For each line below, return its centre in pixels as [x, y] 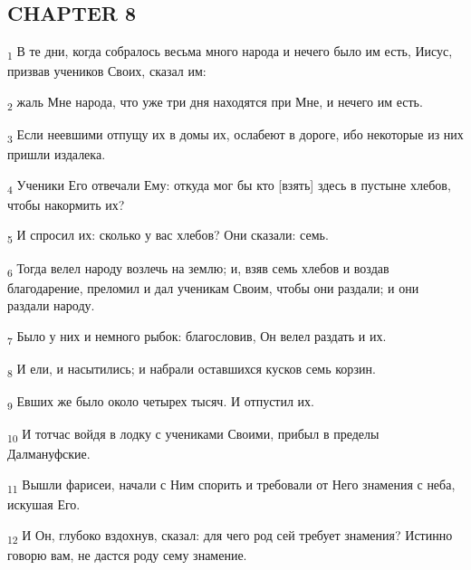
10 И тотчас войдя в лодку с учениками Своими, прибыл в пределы [193, 435]
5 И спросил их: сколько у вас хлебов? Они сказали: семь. [168, 236]
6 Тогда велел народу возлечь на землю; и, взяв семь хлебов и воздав [198, 269]
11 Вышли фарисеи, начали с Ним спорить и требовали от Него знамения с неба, [231, 485]
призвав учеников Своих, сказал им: [107, 71]
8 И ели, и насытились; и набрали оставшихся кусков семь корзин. [192, 370]
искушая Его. [44, 504]
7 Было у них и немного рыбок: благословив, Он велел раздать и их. [197, 337]
